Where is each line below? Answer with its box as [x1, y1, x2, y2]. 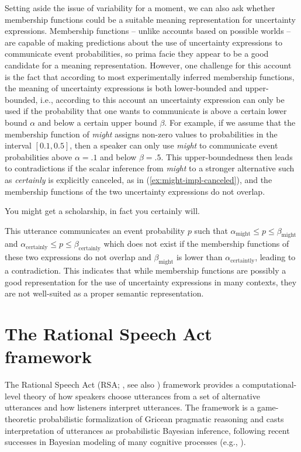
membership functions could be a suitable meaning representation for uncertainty [5, 13, 296, 25]
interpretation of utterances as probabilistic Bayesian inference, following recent [5, 424, 290, 436]
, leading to [255, 251, 296, 263]
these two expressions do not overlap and [5, 251, 151, 263]
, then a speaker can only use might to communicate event [70, 139, 278, 151]
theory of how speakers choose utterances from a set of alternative [23, 389, 260, 402]
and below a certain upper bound [37, 116, 157, 128]
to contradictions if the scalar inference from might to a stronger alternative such [5, 162, 295, 174]
